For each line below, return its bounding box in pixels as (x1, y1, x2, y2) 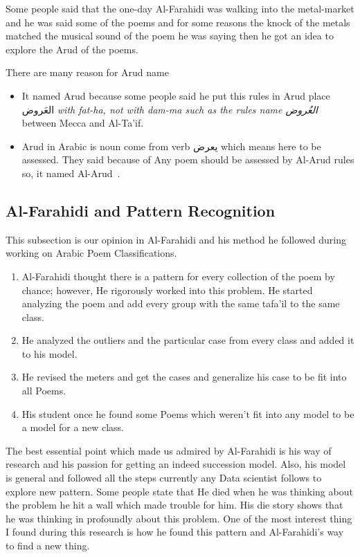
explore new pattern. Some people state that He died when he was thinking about (6, 484, 353, 498)
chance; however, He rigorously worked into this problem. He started (21, 282, 313, 297)
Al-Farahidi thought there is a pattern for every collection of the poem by (21, 268, 335, 283)
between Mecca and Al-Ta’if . (21, 116, 144, 130)
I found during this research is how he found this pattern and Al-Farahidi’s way (6, 524, 344, 539)
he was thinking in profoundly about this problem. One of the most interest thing (6, 511, 352, 525)
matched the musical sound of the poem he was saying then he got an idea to (6, 28, 334, 43)
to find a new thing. (6, 538, 90, 553)
